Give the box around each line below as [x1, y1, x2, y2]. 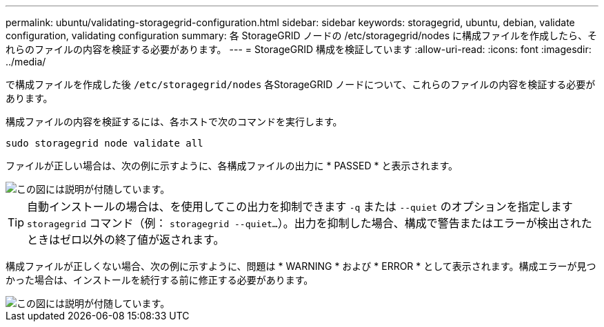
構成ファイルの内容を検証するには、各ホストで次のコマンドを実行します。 [6, 116, 343, 127]
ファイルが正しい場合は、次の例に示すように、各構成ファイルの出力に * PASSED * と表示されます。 [6, 160, 459, 171]
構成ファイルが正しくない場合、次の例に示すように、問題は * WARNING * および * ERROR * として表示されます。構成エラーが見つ [6, 260, 596, 272]
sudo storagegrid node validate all [6, 138, 203, 149]
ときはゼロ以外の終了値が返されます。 [27, 233, 225, 246]
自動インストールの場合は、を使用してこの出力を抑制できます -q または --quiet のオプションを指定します [27, 200, 573, 213]
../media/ [6, 56, 46, 67]
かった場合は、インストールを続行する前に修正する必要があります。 [6, 274, 314, 286]
